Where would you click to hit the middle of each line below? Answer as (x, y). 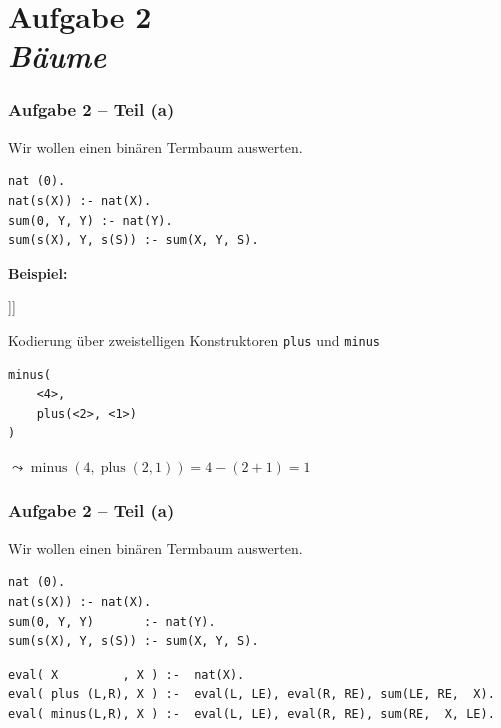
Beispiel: (38, 272)
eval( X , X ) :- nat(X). (126, 674)
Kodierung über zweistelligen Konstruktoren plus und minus (194, 339)
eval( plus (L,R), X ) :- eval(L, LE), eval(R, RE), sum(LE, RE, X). (251, 694)
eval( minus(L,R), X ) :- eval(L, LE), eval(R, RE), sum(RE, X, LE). (251, 713)
